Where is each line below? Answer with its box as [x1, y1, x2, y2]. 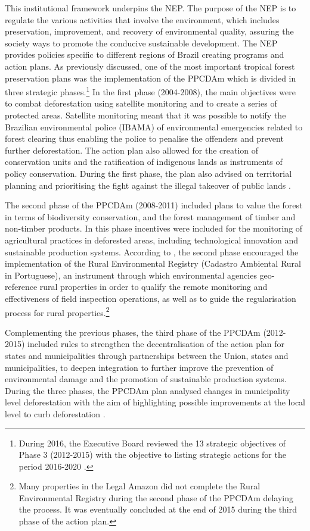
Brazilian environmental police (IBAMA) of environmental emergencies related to [5, 120, 303, 133]
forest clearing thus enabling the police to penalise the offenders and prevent [5, 132, 284, 145]
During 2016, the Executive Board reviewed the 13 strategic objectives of [18, 436, 286, 449]
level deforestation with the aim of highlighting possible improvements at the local [5, 396, 305, 408]
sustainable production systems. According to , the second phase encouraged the [5, 245, 299, 258]
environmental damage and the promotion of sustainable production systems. [5, 373, 287, 385]
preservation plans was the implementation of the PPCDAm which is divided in [5, 71, 296, 84]
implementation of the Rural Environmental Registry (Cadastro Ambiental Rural [5, 257, 301, 270]
